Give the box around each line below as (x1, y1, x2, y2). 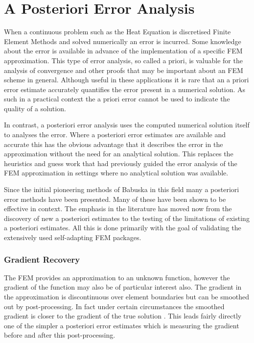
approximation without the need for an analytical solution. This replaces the (4, 148, 233, 159)
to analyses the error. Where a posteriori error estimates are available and (4, 129, 226, 140)
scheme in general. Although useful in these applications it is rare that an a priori (4, 74, 249, 85)
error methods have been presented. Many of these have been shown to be (4, 194, 226, 204)
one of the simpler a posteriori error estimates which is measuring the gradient (4, 320, 239, 330)
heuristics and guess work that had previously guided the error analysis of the (4, 158, 237, 168)
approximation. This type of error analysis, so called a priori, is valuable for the (4, 55, 243, 65)
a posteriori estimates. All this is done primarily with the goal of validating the (4, 222, 241, 233)
